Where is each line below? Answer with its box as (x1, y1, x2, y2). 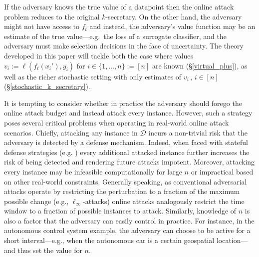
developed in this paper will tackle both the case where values (4, 50, 194, 60)
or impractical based (191, 166, 254, 176)
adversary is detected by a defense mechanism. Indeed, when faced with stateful (4, 137, 248, 147)
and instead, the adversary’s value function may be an (89, 21, 256, 31)
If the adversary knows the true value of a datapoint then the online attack (4, 1, 234, 11)
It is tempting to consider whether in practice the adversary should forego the (4, 97, 242, 108)
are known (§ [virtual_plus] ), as (152, 60, 248, 70)
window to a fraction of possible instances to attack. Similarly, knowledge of (4, 205, 237, 216)
